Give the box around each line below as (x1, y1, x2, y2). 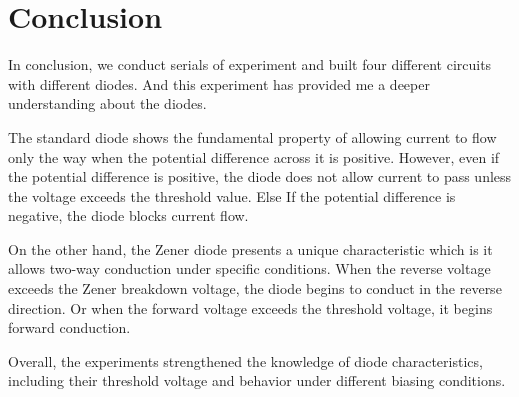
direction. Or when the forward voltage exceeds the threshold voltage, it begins (8, 297, 493, 318)
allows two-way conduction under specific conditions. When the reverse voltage (8, 258, 491, 279)
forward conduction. (8, 317, 131, 338)
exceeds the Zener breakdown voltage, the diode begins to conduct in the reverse (8, 278, 502, 299)
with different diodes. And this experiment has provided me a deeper (8, 73, 430, 94)
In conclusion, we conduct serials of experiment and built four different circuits (8, 54, 492, 75)
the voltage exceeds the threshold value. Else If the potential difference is (8, 185, 456, 206)
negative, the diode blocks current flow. (8, 205, 249, 226)
